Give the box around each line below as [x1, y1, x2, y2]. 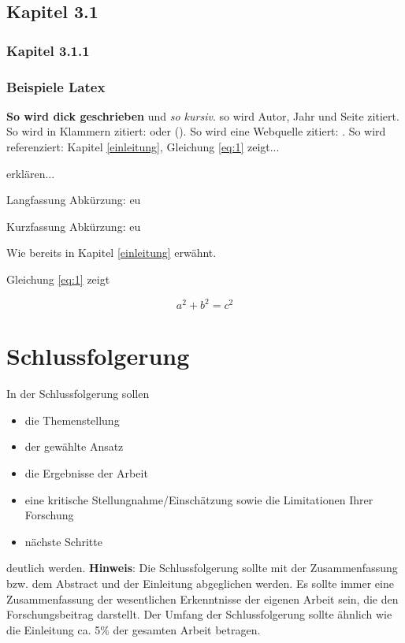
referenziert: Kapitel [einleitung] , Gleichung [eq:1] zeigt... [6, 139, 280, 155]
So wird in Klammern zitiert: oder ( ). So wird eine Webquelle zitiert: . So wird [6, 123, 386, 139]
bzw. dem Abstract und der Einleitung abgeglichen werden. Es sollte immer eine [6, 574, 394, 591]
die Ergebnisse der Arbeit [24, 465, 148, 481]
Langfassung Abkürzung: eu [6, 191, 141, 208]
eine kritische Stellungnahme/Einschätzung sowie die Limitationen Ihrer [24, 491, 373, 507]
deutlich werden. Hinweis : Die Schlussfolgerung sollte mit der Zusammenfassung [6, 559, 398, 576]
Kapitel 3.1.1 [6, 40, 90, 60]
